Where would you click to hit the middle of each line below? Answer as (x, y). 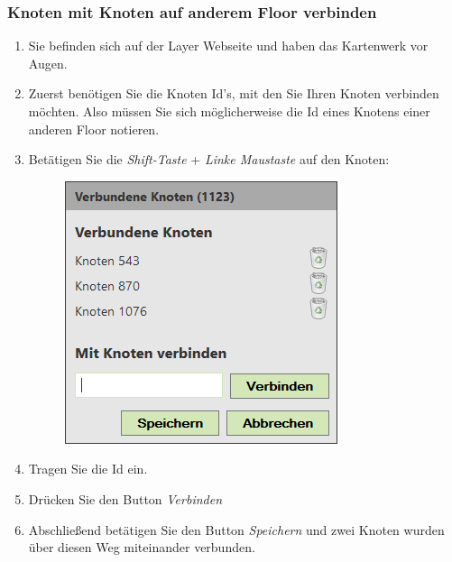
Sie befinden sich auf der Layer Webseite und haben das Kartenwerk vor (228, 46)
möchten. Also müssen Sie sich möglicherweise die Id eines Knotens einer (229, 111)
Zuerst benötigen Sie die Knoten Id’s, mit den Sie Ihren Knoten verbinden (234, 93)
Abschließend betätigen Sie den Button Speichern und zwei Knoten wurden (236, 529)
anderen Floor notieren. (94, 129)
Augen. (48, 63)
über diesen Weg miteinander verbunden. (142, 547)
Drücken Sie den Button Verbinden (125, 498)
